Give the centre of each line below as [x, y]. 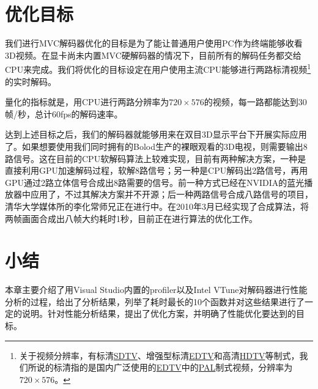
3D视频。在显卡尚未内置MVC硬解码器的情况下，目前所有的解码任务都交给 [153, 55]
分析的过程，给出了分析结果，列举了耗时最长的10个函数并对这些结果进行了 [155, 301]
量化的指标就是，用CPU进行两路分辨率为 [87, 102]
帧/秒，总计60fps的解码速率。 [64, 113]
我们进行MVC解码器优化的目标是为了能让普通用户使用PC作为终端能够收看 [154, 43]
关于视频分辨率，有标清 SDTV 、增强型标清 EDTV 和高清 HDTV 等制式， [159, 355]
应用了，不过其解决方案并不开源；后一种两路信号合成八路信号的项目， [172, 194]
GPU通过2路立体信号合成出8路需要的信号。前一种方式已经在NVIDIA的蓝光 [155, 182]
